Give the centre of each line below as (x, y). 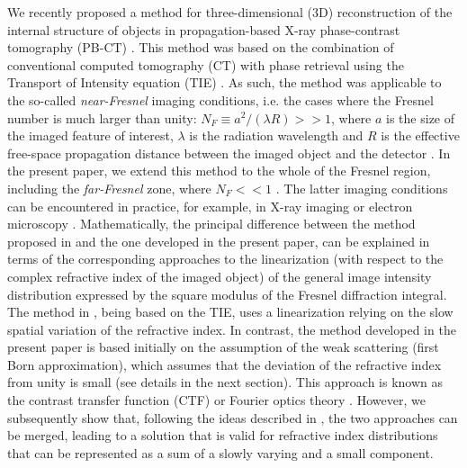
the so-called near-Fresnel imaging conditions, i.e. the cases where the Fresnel (220, 99)
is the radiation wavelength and (276, 135)
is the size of (421, 117)
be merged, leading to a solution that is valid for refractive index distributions (223, 435)
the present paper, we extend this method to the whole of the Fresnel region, (219, 171)
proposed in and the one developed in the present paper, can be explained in (219, 241)
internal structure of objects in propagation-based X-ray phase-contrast (204, 29)
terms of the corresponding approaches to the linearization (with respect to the (225, 259)
